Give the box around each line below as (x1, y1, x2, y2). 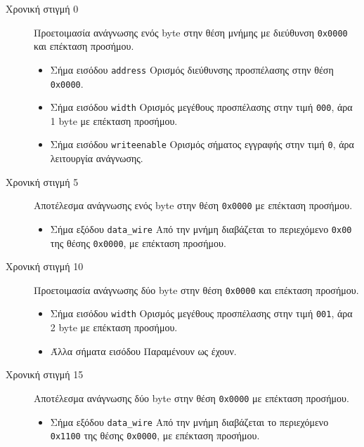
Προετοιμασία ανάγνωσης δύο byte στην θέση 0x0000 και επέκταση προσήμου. (34, 282, 359, 297)
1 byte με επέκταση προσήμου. (50, 113, 178, 128)
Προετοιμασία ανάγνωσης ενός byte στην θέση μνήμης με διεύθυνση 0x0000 (34, 25, 348, 39)
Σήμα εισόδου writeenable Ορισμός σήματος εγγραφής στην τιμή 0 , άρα (50, 137, 354, 152)
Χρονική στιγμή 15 (6, 367, 84, 382)
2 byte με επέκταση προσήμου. (50, 320, 178, 335)
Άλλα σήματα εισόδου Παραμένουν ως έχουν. (50, 343, 237, 358)
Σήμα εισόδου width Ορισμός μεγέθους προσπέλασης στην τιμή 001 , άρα (50, 306, 353, 321)
